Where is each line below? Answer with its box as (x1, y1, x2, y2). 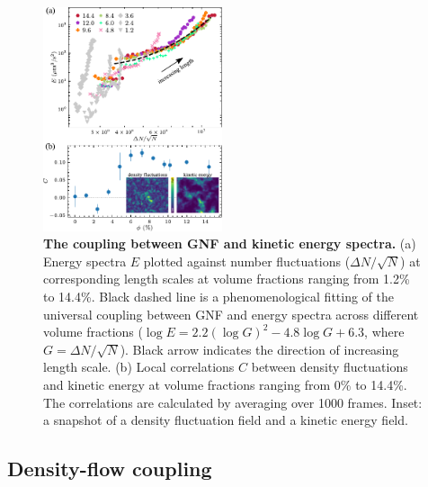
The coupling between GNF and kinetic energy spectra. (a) (43, 234, 416, 253)
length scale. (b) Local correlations (43, 357, 235, 376)
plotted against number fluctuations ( (143, 251, 351, 270)
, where (364, 322, 405, 341)
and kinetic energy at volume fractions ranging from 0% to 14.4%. (43, 375, 407, 394)
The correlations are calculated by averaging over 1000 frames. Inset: (43, 392, 423, 411)
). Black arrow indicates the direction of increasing (120, 339, 399, 358)
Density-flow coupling (7, 455, 212, 482)
